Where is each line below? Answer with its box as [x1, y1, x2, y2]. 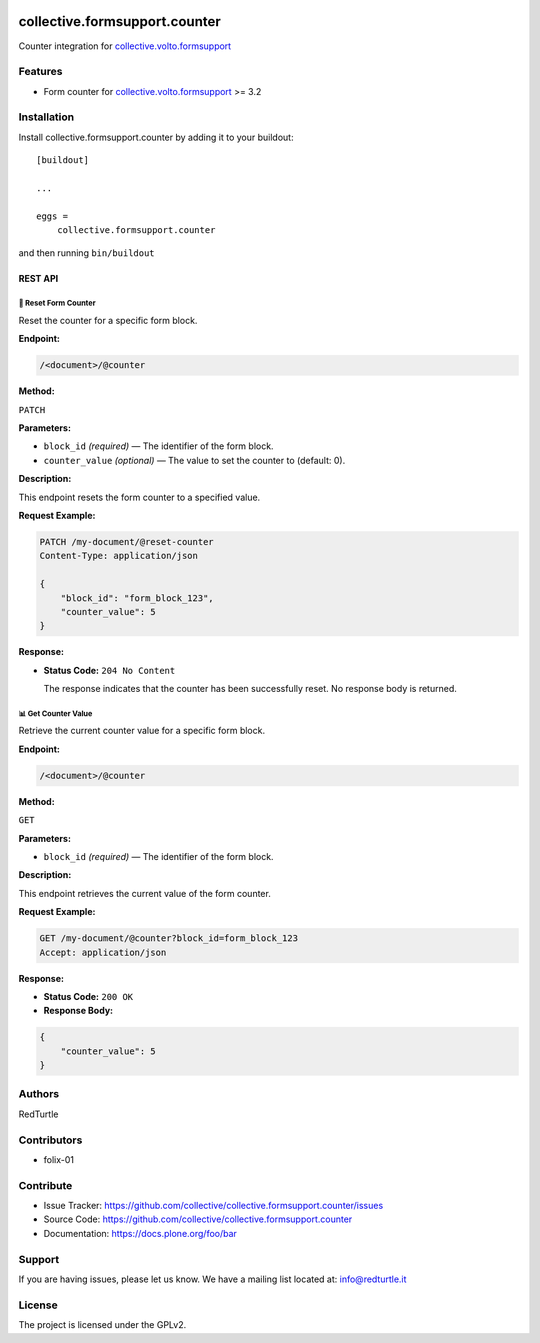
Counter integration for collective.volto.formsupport [18, 40, 232, 52]
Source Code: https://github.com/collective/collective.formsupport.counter [43, 1213, 353, 1225]
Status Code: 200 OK [43, 990, 134, 1002]
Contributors [18, 1133, 83, 1147]
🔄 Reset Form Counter [18, 298, 96, 309]
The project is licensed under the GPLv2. [18, 1319, 187, 1331]
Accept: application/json [39, 946, 167, 958]
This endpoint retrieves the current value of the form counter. [18, 887, 272, 899]
